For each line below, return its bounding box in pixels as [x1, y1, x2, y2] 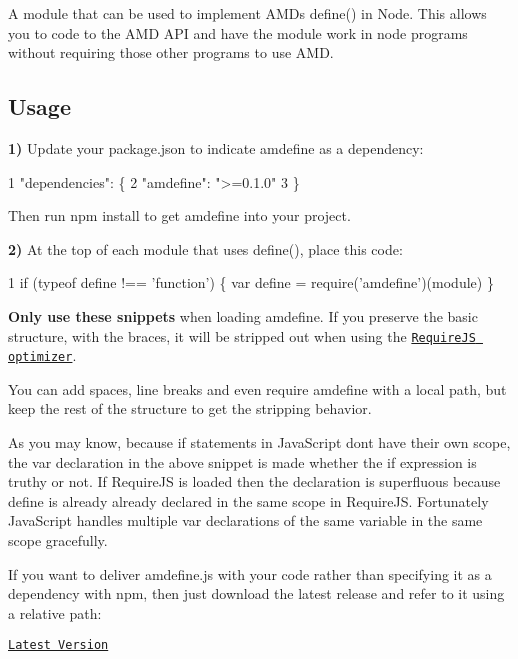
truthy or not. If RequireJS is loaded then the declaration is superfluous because [8, 471, 501, 492]
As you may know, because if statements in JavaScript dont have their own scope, [8, 432, 511, 453]
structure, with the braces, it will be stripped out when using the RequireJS [8, 325, 476, 346]
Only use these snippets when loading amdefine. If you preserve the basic [8, 305, 478, 326]
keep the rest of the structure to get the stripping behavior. [8, 398, 372, 419]
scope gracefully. [8, 530, 108, 551]
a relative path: [8, 602, 102, 623]
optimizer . [8, 345, 77, 366]
